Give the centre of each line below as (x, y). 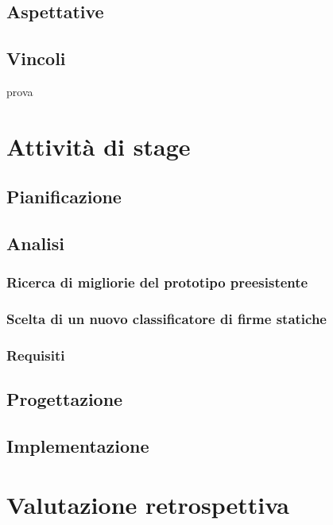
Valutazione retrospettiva (148, 504)
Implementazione (78, 446)
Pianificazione (64, 197)
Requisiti (36, 355)
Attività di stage (99, 146)
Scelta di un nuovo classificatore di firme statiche (166, 319)
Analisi (36, 243)
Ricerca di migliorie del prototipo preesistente (157, 282)
